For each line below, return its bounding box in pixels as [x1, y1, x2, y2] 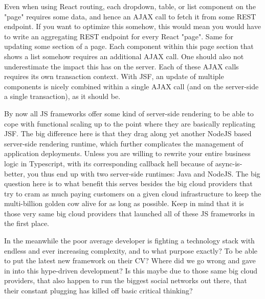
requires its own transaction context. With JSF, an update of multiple [4, 71, 224, 82]
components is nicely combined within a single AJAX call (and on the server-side [4, 81, 259, 91]
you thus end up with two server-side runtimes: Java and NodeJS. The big [27, 168, 260, 179]
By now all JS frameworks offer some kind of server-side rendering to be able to [4, 108, 254, 118]
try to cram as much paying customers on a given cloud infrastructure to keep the [4, 188, 261, 198]
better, [4, 168, 25, 179]
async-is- [215, 158, 242, 168]
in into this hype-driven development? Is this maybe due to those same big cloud [4, 265, 258, 276]
